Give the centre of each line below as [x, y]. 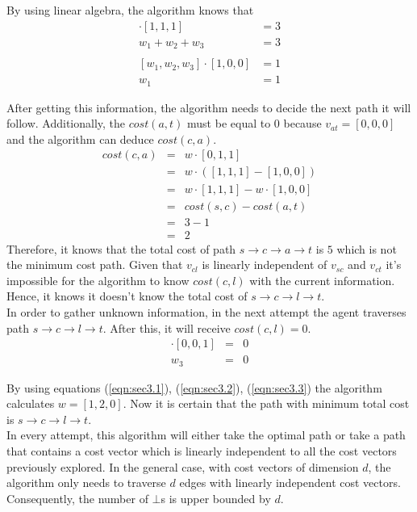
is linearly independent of [265, 264]
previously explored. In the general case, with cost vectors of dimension [183, 466]
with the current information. [322, 280]
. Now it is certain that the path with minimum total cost [266, 403]
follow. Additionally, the [66, 123]
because [302, 123]
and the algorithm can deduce [80, 138]
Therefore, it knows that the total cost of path [121, 248]
